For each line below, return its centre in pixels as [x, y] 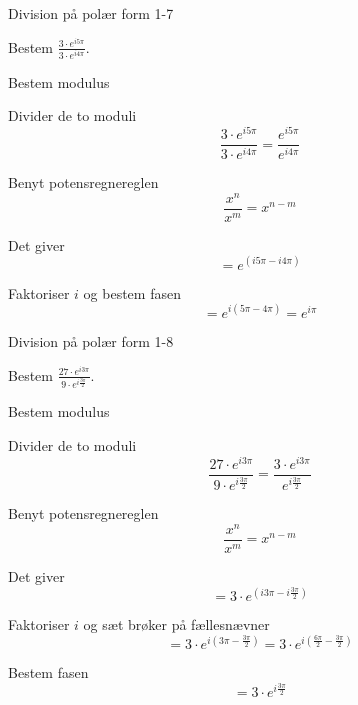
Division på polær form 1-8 [91, 340]
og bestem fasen [132, 292]
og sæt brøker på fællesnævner [176, 624]
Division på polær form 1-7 [91, 13]
